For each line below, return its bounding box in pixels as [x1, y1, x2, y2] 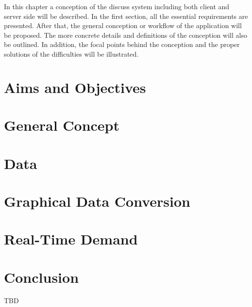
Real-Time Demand [4, 229, 138, 249]
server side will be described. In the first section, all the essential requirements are [4, 11, 248, 21]
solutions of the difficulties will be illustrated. [4, 48, 139, 59]
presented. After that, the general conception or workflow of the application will [4, 20, 242, 31]
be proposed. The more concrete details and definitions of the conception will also [4, 30, 247, 40]
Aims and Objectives [4, 77, 146, 97]
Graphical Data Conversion [4, 191, 190, 211]
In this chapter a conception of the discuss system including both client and [4, 1, 230, 11]
